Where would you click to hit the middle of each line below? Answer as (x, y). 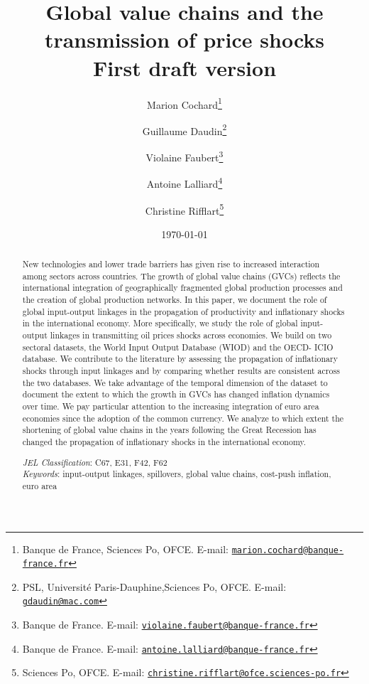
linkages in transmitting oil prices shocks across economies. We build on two (191, 335)
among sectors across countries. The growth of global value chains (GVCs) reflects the (181, 276)
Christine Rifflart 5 (184, 209)
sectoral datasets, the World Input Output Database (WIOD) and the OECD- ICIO (178, 347)
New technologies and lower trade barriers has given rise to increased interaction (171, 264)
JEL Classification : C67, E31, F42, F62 (95, 462)
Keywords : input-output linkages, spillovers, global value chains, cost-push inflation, (177, 474)
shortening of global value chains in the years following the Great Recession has (169, 430)
